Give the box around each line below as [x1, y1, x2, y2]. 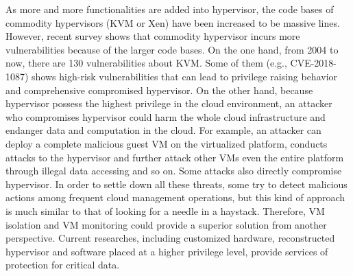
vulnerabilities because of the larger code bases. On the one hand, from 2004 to [5, 42, 339, 56]
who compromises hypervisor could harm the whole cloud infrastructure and [5, 109, 326, 124]
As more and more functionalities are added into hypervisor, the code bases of [5, 2, 334, 16]
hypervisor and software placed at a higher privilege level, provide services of [5, 244, 328, 258]
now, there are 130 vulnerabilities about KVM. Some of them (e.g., [5, 56, 287, 70]
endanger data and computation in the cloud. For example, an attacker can [5, 123, 321, 137]
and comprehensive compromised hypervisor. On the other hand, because [5, 82, 313, 97]
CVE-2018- [290, 56, 337, 70]
